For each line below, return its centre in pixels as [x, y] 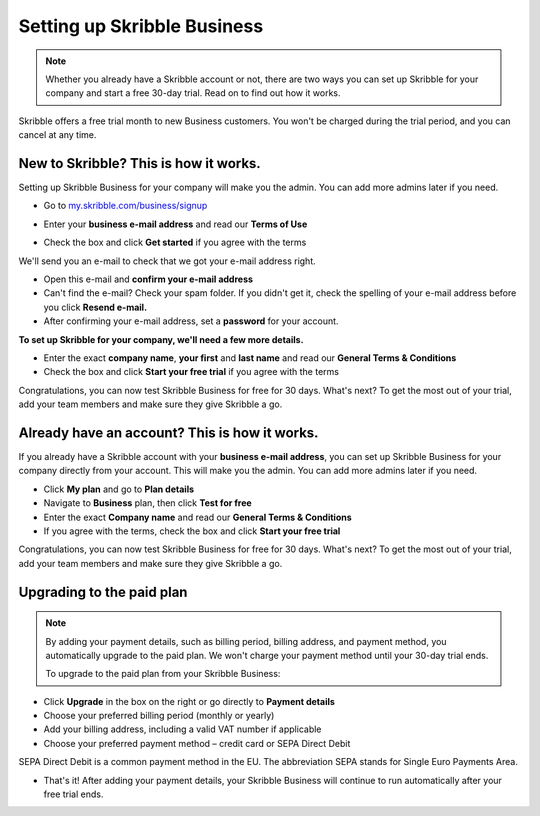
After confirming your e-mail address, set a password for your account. [191, 321]
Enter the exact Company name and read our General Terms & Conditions [197, 517]
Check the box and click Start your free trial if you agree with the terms [191, 372]
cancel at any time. [57, 135]
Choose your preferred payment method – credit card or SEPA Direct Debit [197, 743]
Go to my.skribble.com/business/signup [125, 206]
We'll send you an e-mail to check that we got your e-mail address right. [167, 261]
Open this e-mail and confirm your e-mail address [148, 279]
